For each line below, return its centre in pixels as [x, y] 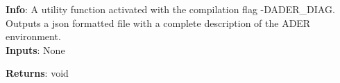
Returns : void [37, 73]
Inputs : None [35, 49]
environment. [33, 36]
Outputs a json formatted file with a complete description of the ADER [158, 22]
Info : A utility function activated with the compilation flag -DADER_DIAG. [170, 9]
